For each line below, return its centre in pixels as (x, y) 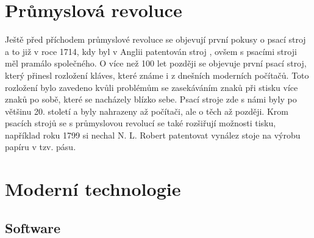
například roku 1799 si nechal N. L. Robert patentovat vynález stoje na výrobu (153, 135)
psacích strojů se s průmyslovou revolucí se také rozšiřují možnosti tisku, (141, 123)
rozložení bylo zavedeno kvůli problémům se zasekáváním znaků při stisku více (152, 87)
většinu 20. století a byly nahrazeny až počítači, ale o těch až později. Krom (147, 111)
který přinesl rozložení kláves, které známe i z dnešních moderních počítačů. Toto (157, 75)
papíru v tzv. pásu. (41, 147)
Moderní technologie (93, 189)
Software (33, 227)
